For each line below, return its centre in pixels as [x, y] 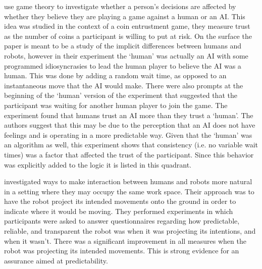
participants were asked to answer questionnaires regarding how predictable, [122, 221]
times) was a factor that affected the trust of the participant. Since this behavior [129, 154]
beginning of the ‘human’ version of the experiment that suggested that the [121, 95]
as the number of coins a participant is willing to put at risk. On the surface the [128, 36]
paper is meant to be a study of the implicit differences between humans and [123, 46]
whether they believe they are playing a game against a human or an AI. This [125, 16]
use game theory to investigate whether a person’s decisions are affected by [120, 6]
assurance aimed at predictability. [56, 260]
